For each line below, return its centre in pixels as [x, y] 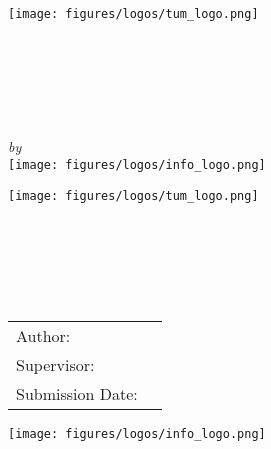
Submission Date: [77, 394]
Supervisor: [55, 365]
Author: [43, 336]
